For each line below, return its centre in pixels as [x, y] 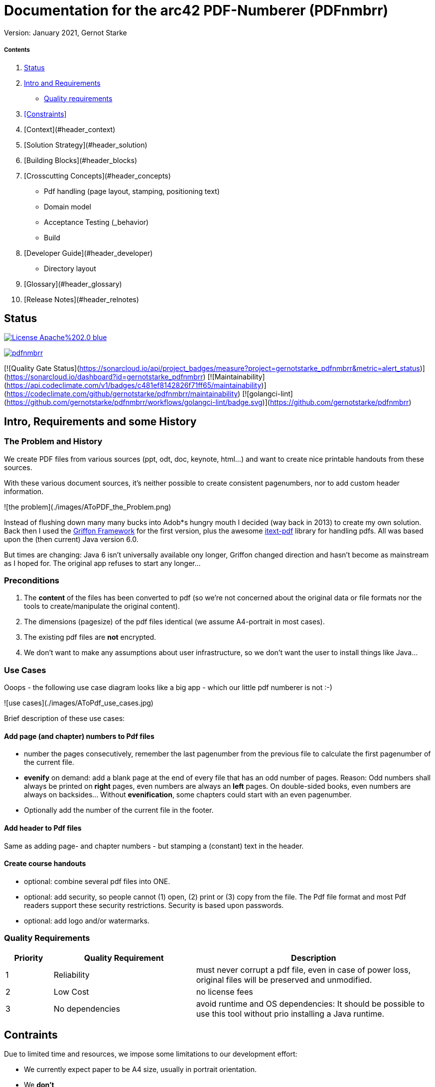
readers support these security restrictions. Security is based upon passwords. [154, 905]
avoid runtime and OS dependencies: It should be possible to [310, 1003]
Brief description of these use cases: [65, 719]
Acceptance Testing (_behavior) [96, 222]
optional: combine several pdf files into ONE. [97, 881]
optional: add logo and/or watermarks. [87, 920]
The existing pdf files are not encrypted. [90, 637]
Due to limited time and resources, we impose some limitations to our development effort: [151, 1054]
